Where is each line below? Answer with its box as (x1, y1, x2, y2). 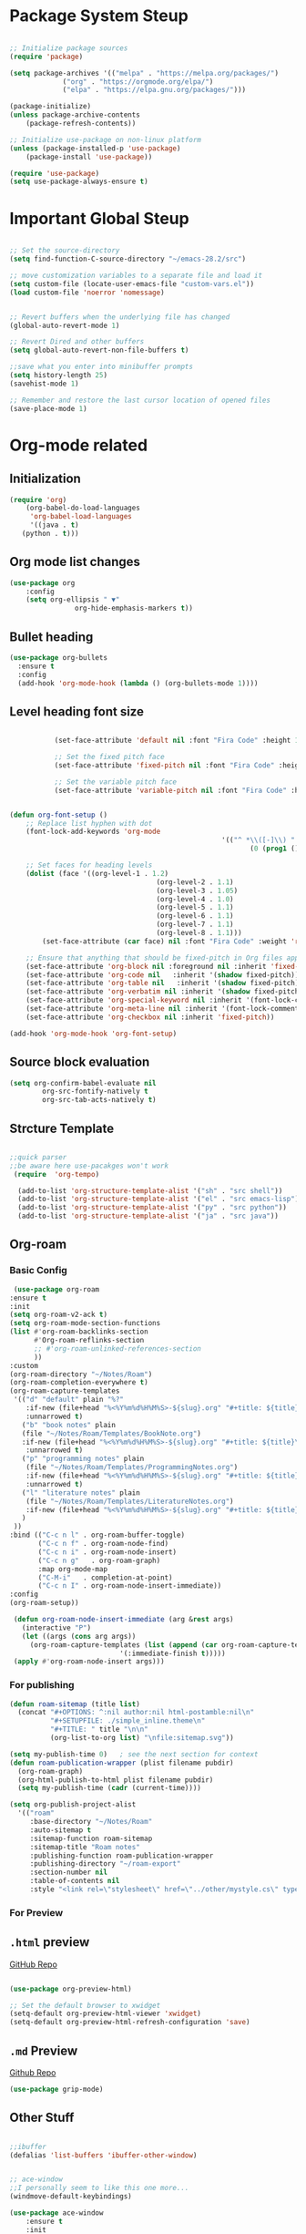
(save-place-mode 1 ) (9, 404, 88, 413)
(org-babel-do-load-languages (25, 503, 141, 513)
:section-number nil (29, 1868, 107, 1878)
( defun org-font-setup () (9, 810, 107, 819)
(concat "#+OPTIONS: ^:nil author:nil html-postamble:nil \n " (17, 1708, 255, 1717)
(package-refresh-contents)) (25, 119, 137, 129)
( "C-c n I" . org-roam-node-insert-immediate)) (37, 1581, 222, 1591)
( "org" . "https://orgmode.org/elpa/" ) (62, 77, 214, 87)
